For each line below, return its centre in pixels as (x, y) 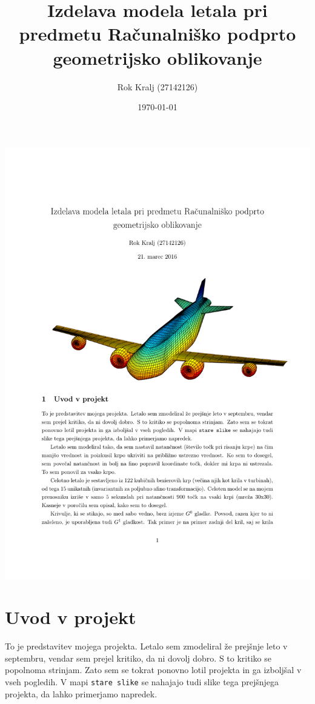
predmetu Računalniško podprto (157, 34)
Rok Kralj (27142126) (157, 86)
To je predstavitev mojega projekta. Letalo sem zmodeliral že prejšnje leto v (146, 646)
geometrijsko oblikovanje (157, 57)
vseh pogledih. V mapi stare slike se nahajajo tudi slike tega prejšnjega (142, 682)
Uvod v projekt (71, 617)
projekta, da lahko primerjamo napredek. (81, 693)
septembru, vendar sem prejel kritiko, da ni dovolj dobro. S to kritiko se (138, 658)
